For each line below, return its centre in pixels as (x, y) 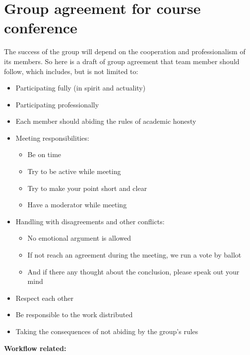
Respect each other (44, 298)
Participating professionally (57, 104)
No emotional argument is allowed (79, 238)
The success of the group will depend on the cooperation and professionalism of (125, 51)
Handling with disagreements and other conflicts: (90, 221)
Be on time (44, 154)
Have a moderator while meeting (77, 205)
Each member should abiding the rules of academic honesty (106, 121)
